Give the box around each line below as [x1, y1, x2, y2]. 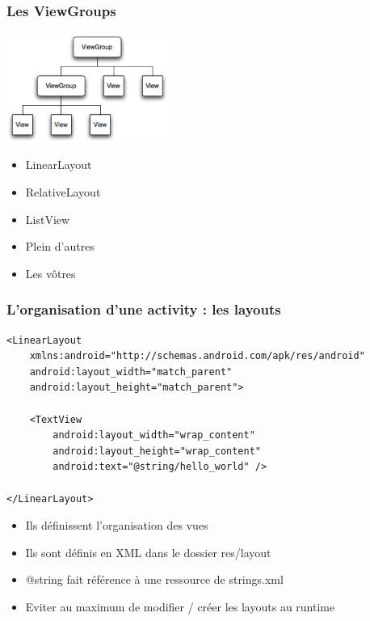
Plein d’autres [25, 238, 95, 255]
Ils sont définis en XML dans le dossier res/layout [25, 543, 271, 560]
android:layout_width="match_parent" [29, 365, 233, 378]
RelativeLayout [25, 184, 101, 201]
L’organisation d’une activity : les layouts [6, 299, 281, 319]
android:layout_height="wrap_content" [53, 445, 261, 457]
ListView [25, 210, 70, 227]
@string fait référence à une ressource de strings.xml [25, 571, 284, 588]
